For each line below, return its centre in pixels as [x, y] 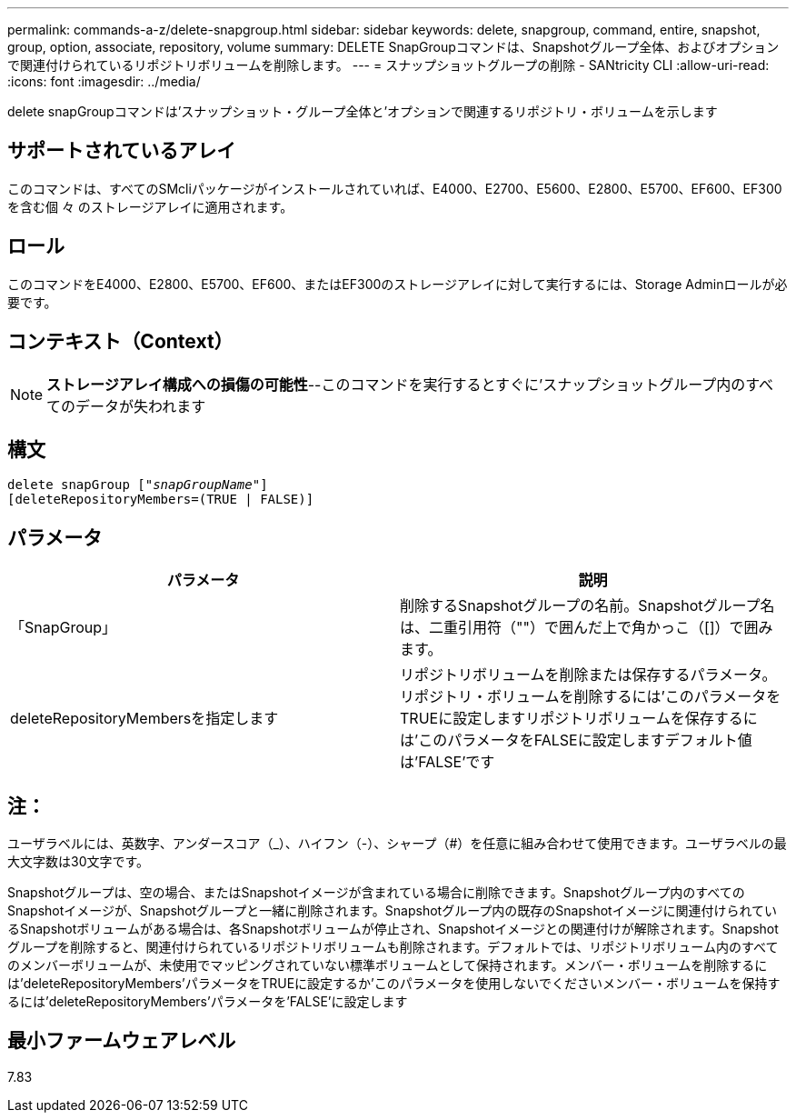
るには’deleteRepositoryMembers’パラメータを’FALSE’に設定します [208, 1002]
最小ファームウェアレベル [122, 1041]
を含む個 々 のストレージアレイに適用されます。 [150, 206]
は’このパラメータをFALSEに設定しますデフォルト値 [576, 740]
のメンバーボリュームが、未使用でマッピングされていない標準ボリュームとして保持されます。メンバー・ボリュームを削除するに [388, 965]
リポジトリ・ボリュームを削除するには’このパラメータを [591, 697]
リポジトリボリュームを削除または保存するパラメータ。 [588, 675]
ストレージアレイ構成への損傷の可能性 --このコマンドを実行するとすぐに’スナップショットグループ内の [396, 384]
